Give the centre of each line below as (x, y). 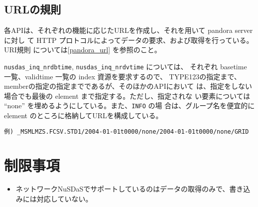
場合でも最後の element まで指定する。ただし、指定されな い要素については (127, 96)
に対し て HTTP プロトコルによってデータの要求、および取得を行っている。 (129, 40)
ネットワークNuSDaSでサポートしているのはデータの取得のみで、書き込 (133, 189)
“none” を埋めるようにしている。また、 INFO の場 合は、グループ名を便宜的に (129, 105)
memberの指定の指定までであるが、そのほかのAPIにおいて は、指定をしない (128, 86)
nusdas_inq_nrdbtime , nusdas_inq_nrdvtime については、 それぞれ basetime (126, 66)
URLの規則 (33, 9)
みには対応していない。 (54, 199)
